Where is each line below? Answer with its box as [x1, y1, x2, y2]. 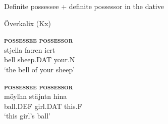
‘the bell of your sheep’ [4, 64, 75, 74]
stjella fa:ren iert [4, 44, 55, 55]
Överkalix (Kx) [4, 18, 51, 28]
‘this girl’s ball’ [4, 110, 50, 121]
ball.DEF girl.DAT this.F [4, 100, 82, 111]
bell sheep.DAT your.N [4, 54, 75, 65]
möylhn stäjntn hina [4, 91, 67, 101]
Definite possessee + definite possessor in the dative [4, 1, 164, 11]
